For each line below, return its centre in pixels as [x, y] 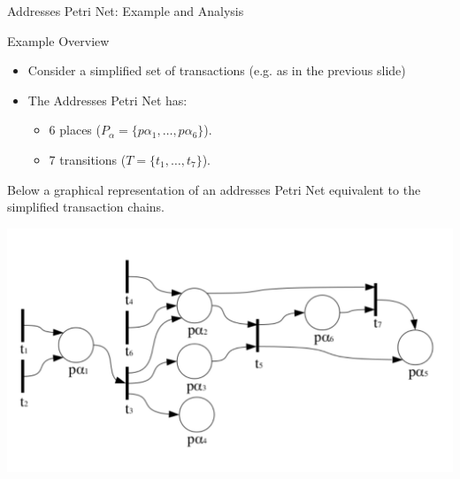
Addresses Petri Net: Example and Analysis [126, 11]
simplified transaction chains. [86, 207]
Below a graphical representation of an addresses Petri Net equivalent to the [214, 189]
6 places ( [75, 130]
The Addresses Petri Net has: [107, 100]
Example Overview [58, 40]
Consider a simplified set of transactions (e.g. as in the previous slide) [217, 70]
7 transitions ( [88, 159]
